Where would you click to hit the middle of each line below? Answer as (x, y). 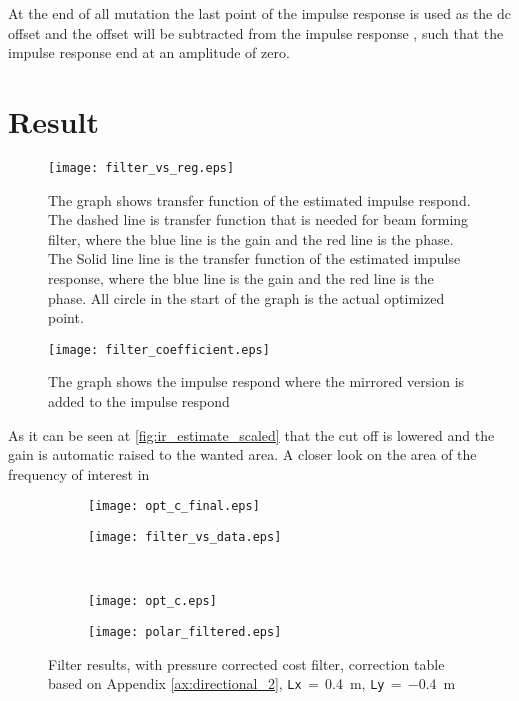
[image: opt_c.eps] (152, 601)
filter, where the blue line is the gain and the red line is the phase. (251, 238)
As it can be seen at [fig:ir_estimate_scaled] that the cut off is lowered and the (251, 434)
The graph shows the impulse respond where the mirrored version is (256, 381)
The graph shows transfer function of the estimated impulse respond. (259, 199)
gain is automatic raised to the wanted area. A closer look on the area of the (242, 454)
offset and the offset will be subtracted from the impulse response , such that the (256, 32)
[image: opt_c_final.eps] (174, 506)
